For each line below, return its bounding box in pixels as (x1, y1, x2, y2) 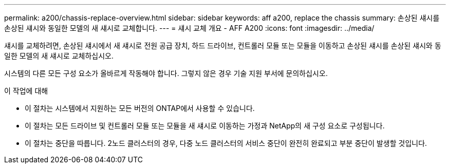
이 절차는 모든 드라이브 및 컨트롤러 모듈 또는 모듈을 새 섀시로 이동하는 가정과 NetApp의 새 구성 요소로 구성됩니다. (25, 121, 385, 130)
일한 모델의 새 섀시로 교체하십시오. (4, 51, 114, 60)
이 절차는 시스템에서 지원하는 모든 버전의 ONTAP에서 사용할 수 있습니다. (25, 104, 255, 113)
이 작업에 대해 (4, 86, 48, 95)
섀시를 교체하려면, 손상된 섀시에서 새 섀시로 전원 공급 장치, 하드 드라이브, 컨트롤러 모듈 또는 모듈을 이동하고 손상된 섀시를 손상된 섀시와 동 (4, 41, 441, 50)
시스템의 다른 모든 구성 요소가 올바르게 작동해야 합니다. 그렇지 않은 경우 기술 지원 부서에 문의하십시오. (4, 69, 328, 78)
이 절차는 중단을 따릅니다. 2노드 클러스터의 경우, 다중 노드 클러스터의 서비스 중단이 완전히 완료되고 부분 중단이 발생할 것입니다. (25, 139, 427, 147)
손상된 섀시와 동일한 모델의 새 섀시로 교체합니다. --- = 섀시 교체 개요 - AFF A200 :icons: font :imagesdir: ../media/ (4, 24, 374, 32)
